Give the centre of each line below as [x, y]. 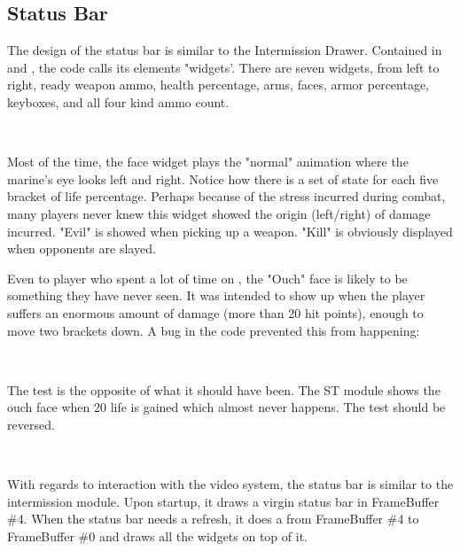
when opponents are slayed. [82, 248]
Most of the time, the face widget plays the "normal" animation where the [208, 162]
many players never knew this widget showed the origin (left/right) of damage [219, 213]
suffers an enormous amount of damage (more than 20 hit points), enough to [215, 312]
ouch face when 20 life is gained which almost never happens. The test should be [226, 407]
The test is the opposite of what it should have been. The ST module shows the [224, 389]
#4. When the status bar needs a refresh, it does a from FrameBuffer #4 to [213, 519]
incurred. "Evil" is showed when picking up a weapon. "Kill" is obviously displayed [230, 231]
